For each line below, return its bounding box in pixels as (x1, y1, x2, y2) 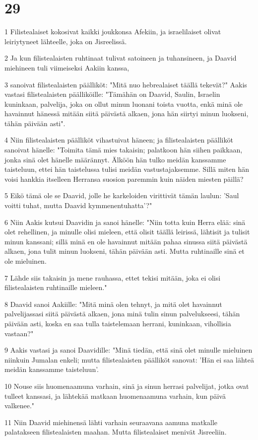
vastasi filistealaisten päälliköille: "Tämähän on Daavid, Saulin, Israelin (4, 89, 220, 99)
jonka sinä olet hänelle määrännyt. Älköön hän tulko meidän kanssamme (4, 154, 226, 164)
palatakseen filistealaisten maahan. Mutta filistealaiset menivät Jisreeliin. (4, 427, 227, 437)
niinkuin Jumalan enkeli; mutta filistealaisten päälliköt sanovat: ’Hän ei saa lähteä (4, 354, 254, 365)
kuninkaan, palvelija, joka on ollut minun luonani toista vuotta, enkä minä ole (4, 98, 243, 109)
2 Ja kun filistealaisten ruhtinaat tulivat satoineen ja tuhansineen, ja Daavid (4, 53, 237, 63)
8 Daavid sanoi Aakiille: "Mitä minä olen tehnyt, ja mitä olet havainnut (4, 298, 222, 309)
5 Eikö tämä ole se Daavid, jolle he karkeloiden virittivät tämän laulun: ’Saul (4, 190, 239, 201)
